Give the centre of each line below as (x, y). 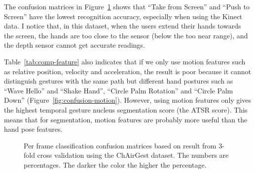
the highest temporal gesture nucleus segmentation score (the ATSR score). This (126, 109)
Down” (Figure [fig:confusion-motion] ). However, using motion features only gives (127, 100)
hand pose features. (33, 129)
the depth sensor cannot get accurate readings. (74, 45)
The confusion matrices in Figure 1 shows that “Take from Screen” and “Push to (127, 6)
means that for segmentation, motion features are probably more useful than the (126, 119)
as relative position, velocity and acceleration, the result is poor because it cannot (128, 71)
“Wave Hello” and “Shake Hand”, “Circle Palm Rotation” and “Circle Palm (119, 90)
